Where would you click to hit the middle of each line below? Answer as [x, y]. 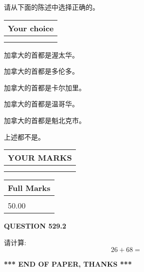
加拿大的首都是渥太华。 [41, 54]
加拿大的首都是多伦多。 [41, 71]
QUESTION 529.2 [35, 226]
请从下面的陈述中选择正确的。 [52, 7]
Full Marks [29, 188]
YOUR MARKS [40, 158]
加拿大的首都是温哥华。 [41, 104]
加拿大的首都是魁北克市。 [45, 120]
